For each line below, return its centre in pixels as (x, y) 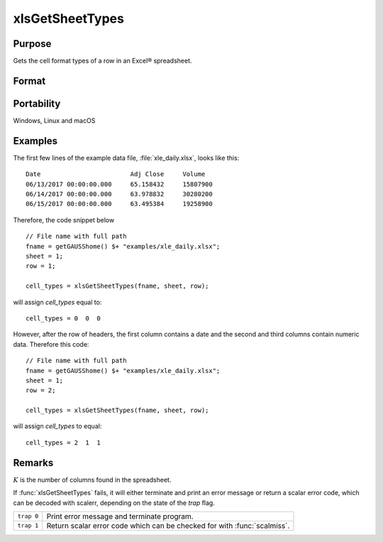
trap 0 (28, 516)
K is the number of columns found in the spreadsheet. (92, 479)
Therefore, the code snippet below (64, 219)
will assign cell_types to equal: (57, 426)
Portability (37, 103)
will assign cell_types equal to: (57, 302)
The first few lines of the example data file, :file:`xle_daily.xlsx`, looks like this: (126, 158)
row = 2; (41, 390)
